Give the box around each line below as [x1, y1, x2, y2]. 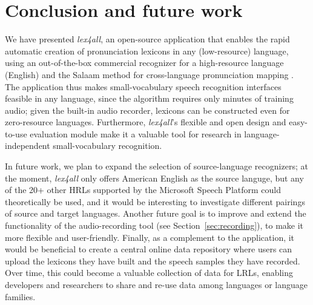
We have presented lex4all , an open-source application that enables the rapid [5, 33, 290, 45]
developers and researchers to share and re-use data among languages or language [5, 278, 308, 290]
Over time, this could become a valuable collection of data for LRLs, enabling [5, 266, 294, 279]
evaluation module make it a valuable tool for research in [30, 127, 242, 140]
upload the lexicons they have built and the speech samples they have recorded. [5, 254, 300, 267]
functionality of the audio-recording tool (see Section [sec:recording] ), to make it [5, 219, 304, 232]
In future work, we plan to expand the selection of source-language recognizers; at [5, 160, 308, 172]
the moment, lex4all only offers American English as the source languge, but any [5, 171, 304, 184]
